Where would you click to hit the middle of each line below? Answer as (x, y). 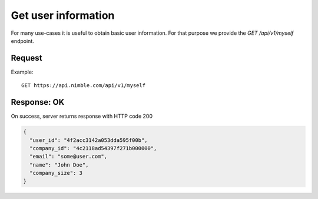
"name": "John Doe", (59, 165)
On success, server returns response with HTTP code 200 (82, 116)
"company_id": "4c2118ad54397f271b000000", (93, 148)
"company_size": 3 (56, 173)
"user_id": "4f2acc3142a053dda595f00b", (89, 140)
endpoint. (23, 41)
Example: (22, 72)
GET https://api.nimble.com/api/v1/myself (84, 86)
